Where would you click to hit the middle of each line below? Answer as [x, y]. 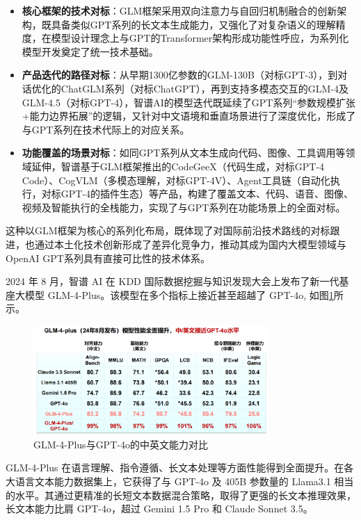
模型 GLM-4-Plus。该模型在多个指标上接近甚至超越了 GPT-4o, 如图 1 [179, 294]
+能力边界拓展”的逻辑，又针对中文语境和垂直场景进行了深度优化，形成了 [189, 116]
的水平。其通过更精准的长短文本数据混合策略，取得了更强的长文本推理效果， [181, 495]
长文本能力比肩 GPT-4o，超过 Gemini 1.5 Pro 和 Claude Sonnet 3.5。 [159, 509]
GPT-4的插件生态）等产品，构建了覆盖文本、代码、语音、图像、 [207, 194]
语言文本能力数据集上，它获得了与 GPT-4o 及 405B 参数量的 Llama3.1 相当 [184, 481]
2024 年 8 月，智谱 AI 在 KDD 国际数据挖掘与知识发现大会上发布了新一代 [173, 281]
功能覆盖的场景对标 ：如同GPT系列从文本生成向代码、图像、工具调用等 [184, 153]
